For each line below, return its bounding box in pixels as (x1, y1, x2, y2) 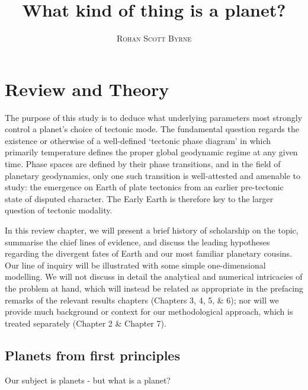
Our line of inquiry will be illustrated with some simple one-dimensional (5, 258, 266, 271)
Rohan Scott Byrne (116, 32, 192, 44)
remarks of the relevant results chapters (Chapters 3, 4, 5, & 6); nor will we (5, 293, 279, 306)
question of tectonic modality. (5, 204, 113, 216)
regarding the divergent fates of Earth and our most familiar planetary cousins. (5, 247, 292, 260)
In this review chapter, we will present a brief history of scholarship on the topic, (5, 224, 299, 236)
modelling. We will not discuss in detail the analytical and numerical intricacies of (5, 270, 303, 283)
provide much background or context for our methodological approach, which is (5, 305, 293, 318)
